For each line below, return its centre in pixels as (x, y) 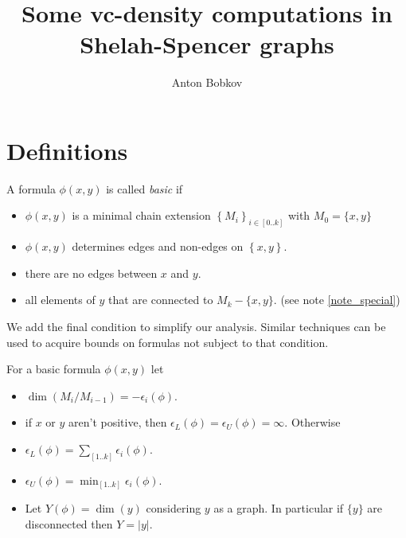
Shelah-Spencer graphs (207, 44)
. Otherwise (312, 422)
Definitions (67, 150)
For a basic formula (54, 369)
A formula (31, 188)
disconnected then (69, 524)
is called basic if (144, 188)
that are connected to (160, 300)
